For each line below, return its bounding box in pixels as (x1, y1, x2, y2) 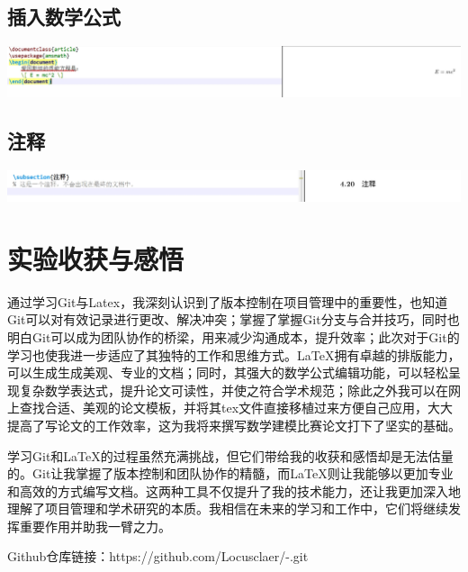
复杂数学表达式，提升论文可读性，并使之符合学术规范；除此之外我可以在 (19, 380, 448, 399)
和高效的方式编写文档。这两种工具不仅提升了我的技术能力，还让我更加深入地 (7, 481, 461, 500)
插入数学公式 (7, 3, 121, 31)
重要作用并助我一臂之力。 (19, 516, 171, 535)
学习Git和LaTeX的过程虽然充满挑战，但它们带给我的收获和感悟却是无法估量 (7, 446, 454, 465)
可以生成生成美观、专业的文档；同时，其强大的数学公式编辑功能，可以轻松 (7, 363, 448, 382)
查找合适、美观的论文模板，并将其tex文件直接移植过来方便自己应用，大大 (19, 398, 454, 417)
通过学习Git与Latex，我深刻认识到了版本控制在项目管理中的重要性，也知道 (7, 292, 448, 311)
